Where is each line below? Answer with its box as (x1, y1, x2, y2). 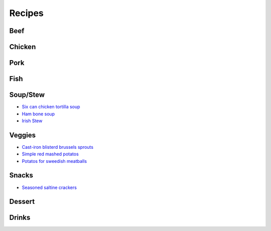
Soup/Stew (9, 91, 45, 99)
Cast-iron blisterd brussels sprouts (22, 144, 94, 150)
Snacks (9, 171, 34, 180)
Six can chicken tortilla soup (22, 104, 80, 110)
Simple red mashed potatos (22, 151, 79, 157)
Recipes (9, 8, 44, 19)
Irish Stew (22, 118, 43, 124)
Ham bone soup (22, 111, 55, 117)
